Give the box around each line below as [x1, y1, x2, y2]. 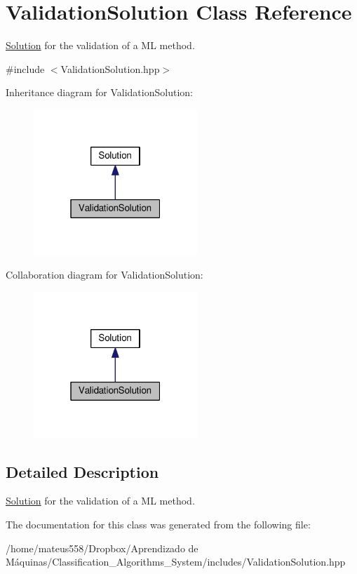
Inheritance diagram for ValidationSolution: [6, 85, 193, 100]
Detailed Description [6, 460, 159, 482]
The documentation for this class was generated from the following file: [6, 516, 311, 531]
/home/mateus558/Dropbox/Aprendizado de [6, 540, 198, 555]
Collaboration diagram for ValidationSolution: [6, 267, 203, 282]
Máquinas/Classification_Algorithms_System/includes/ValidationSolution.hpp [6, 554, 346, 569]
